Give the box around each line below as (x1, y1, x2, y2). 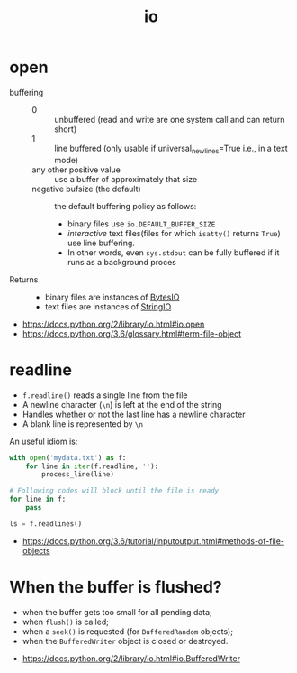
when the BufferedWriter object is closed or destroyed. (22, 635, 229, 646)
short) (54, 124, 77, 134)
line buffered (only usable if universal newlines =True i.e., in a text (54, 143, 288, 155)
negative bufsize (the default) (31, 183, 141, 194)
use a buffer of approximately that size (54, 173, 198, 184)
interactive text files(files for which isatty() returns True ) (67, 227, 281, 238)
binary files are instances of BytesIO (44, 291, 180, 302)
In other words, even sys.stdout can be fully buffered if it (67, 246, 280, 258)
